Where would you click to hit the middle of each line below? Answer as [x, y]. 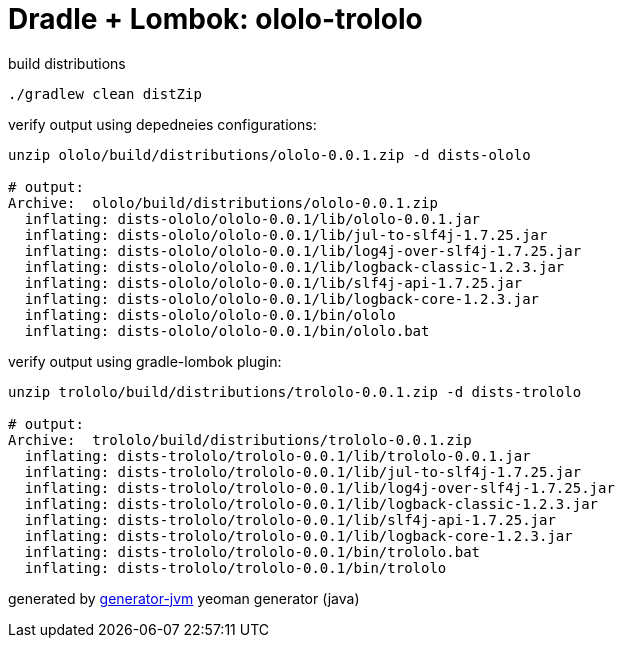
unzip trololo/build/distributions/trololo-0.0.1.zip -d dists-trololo [295, 391]
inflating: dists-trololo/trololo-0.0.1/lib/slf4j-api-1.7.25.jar [290, 519]
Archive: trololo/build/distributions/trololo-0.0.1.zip [240, 439]
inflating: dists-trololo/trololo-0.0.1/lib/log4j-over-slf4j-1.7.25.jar [319, 487]
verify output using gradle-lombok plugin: [145, 361]
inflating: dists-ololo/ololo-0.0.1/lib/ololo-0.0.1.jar [252, 218]
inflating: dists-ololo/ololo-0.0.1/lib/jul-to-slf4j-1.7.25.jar [286, 234]
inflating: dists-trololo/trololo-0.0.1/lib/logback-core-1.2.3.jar [298, 535]
